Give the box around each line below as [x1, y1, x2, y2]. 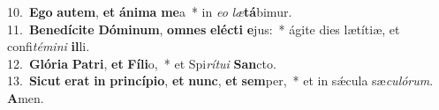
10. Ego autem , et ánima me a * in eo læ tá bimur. [7, 3, 292, 20]
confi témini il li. [7, 37, 90, 55]
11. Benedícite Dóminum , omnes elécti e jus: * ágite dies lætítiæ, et [7, 19, 400, 38]
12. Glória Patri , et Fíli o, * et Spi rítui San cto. [7, 54, 276, 72]
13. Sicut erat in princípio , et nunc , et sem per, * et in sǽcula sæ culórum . [7, 71, 434, 90]
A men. [7, 88, 44, 106]
